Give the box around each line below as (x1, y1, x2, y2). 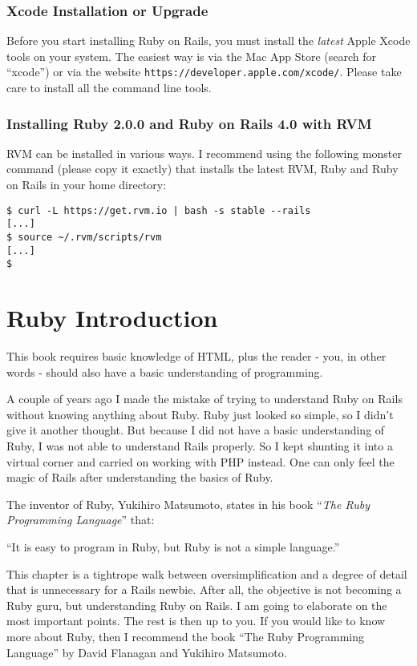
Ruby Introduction (6, 301, 218, 334)
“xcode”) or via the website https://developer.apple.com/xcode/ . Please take (6, 63, 402, 80)
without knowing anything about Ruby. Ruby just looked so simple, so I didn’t (6, 406, 394, 422)
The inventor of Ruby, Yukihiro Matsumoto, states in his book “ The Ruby (6, 495, 370, 512)
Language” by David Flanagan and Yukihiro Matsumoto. (6, 644, 287, 660)
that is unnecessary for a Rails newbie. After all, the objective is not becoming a (6, 581, 402, 598)
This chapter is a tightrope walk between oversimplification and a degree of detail (6, 565, 407, 582)
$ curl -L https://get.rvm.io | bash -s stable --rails (6, 204, 311, 216)
